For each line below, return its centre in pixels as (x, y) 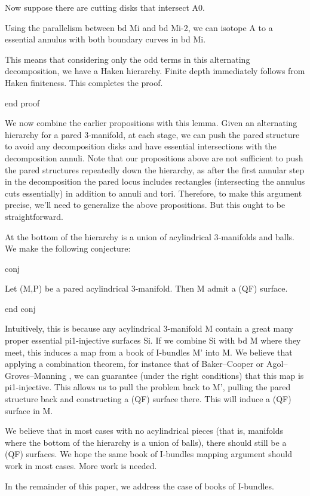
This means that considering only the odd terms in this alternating (128, 59)
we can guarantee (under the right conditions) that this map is (189, 375)
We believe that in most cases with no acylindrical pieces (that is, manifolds (144, 431)
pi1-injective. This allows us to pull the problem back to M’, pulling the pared (148, 387)
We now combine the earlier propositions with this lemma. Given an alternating (151, 123)
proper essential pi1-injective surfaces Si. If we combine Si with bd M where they (153, 340)
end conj (20, 308)
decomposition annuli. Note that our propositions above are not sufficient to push (154, 157)
